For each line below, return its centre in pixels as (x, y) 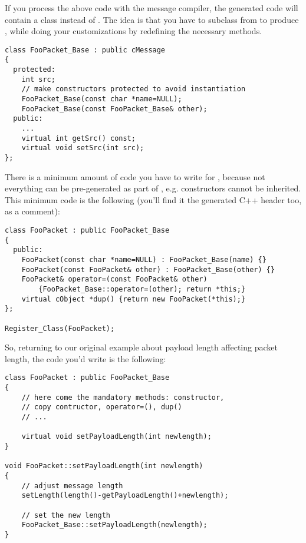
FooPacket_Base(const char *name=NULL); (102, 99)
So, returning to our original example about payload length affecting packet (141, 347)
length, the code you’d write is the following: (85, 358)
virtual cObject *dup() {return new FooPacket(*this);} (134, 299)
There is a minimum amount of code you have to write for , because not (135, 176)
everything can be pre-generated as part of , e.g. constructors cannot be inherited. (153, 188)
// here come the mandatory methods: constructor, (123, 397)
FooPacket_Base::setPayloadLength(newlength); (114, 525)
